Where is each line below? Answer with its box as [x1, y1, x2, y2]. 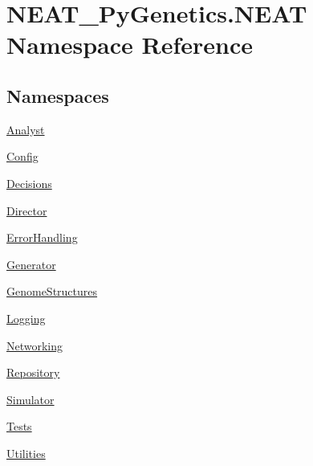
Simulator [6, 390, 55, 407]
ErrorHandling [6, 229, 78, 246]
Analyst [6, 121, 45, 137]
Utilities [6, 444, 46, 461]
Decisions [6, 174, 52, 191]
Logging [6, 309, 46, 326]
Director [6, 202, 47, 219]
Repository [6, 364, 60, 381]
